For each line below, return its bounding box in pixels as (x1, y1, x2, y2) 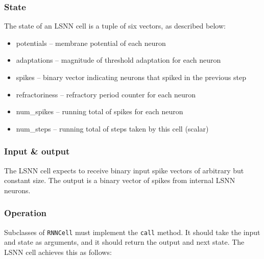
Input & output (4, 145, 70, 158)
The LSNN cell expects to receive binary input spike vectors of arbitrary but (4, 165, 244, 175)
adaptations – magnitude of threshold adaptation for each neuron (16, 55, 221, 65)
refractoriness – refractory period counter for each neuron (16, 89, 196, 99)
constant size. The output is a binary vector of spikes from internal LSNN (4, 175, 235, 186)
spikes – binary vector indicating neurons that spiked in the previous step (16, 72, 246, 82)
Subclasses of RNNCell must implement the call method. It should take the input (4, 226, 260, 237)
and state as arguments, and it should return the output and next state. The (4, 237, 245, 247)
